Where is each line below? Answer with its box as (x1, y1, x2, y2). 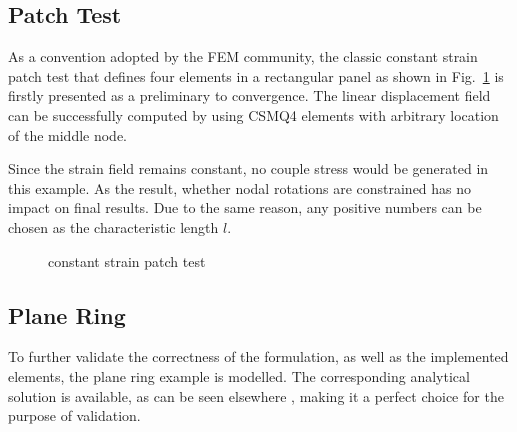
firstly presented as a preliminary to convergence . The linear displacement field (8, 85, 491, 106)
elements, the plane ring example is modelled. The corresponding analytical (8, 365, 470, 386)
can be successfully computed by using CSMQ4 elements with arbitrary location (8, 104, 499, 125)
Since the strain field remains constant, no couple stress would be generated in (8, 158, 489, 179)
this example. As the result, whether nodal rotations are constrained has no (8, 177, 472, 198)
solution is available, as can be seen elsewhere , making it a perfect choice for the (8, 385, 504, 406)
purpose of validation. (8, 405, 141, 426)
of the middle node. (8, 124, 128, 145)
